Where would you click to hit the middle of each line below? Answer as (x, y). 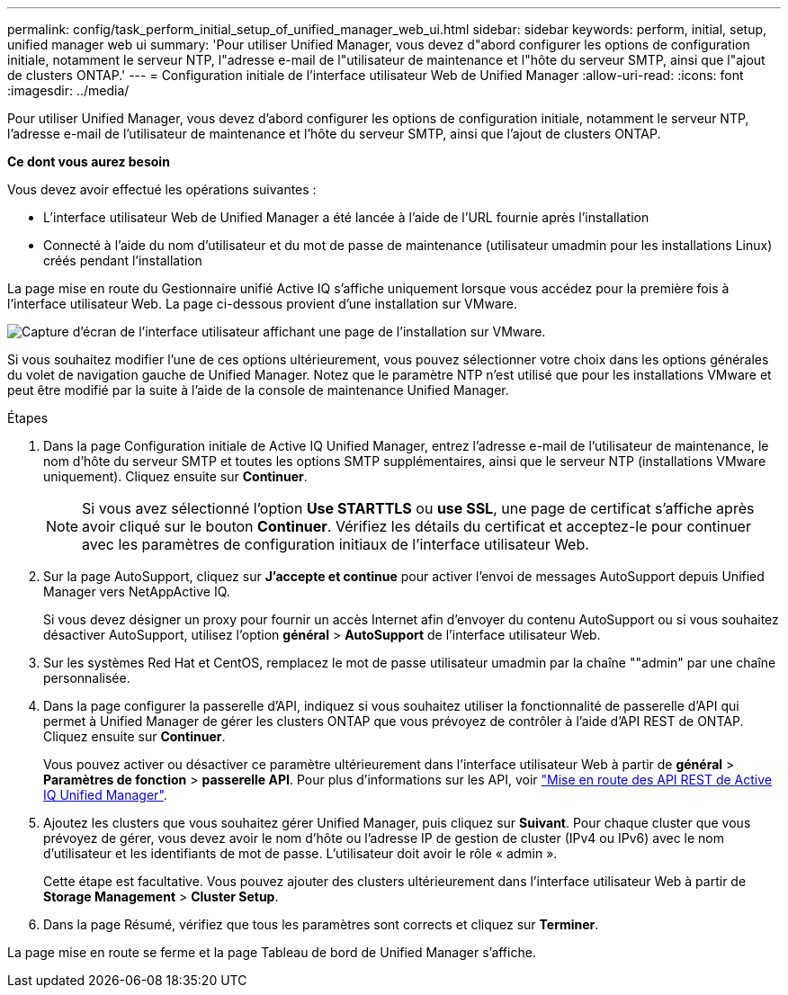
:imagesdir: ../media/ (68, 90)
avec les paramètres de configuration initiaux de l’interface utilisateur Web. (336, 544)
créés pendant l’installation (123, 260)
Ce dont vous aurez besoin (89, 161)
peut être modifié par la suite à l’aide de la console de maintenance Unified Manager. (258, 390)
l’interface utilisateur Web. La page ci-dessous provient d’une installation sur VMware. (262, 304)
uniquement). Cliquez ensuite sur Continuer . (175, 476)
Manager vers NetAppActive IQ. (137, 592)
